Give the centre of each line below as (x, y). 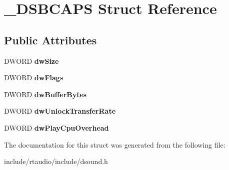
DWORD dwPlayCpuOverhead (56, 127)
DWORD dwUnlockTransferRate (60, 111)
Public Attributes (50, 40)
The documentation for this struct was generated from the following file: (115, 144)
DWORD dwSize (31, 61)
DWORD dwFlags (34, 78)
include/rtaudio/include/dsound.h (56, 161)
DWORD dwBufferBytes (45, 94)
